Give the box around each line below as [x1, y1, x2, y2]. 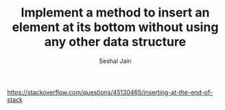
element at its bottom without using [12, 19, 219, 35]
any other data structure [44, 34, 187, 49]
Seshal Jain [99, 56, 132, 65]
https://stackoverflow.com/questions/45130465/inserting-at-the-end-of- [7, 88, 213, 96]
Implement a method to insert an [21, 5, 210, 21]
